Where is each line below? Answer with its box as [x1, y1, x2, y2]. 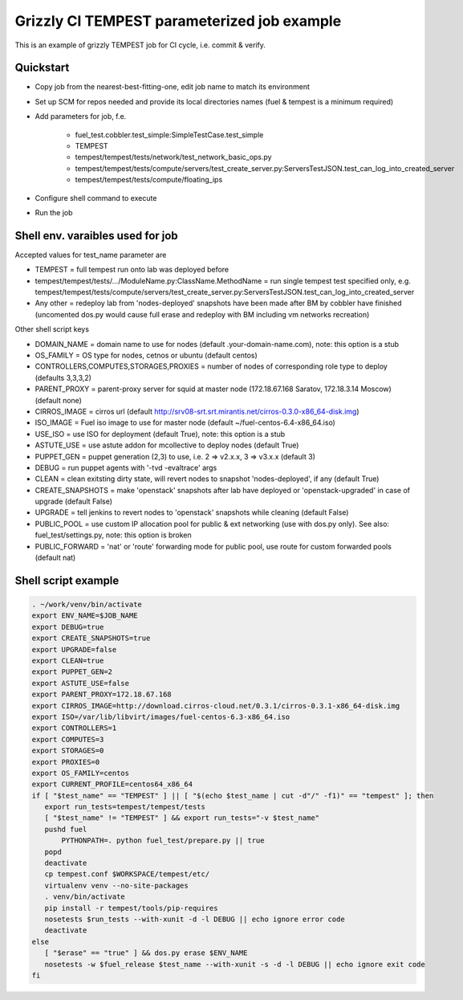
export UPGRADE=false [31, 645, 117, 654]
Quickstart [14, 61, 70, 75]
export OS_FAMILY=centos [31, 768, 130, 778]
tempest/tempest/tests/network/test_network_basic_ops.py [75, 153, 272, 162]
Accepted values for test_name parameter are [14, 250, 167, 259]
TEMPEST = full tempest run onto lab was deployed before [35, 265, 229, 275]
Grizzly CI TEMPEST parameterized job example [14, 12, 342, 30]
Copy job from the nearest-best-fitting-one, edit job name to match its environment [35, 82, 311, 92]
